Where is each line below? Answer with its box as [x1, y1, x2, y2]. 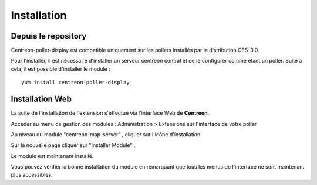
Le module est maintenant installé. [11, 152, 94, 159]
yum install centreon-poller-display [21, 79, 130, 86]
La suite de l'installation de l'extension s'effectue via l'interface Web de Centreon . [11, 109, 210, 117]
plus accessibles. [11, 172, 53, 179]
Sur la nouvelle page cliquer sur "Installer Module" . [11, 142, 136, 149]
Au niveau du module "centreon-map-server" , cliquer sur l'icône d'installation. [11, 131, 202, 138]
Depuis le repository [11, 31, 87, 41]
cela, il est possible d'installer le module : [11, 65, 111, 73]
